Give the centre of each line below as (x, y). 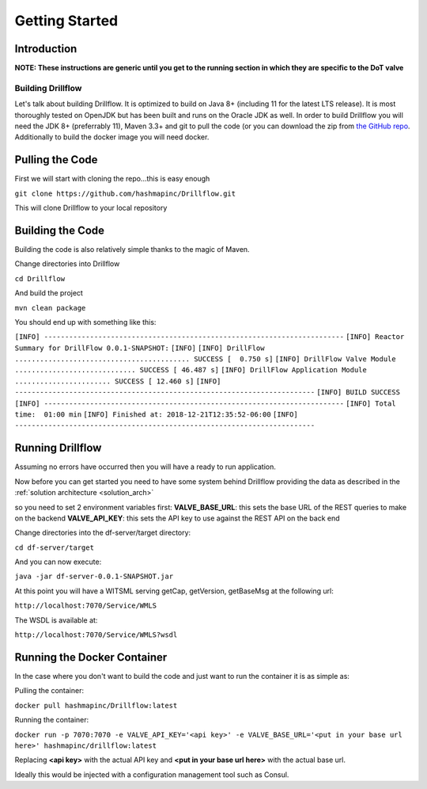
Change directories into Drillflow (67, 264)
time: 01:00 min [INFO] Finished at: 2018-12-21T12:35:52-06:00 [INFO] (156, 415)
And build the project (49, 293)
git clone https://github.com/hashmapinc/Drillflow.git (125, 193)
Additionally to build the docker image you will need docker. (112, 137)
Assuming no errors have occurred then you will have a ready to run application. (145, 467)
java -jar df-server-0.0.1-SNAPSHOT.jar (94, 577)
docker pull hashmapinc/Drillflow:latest (96, 705)
